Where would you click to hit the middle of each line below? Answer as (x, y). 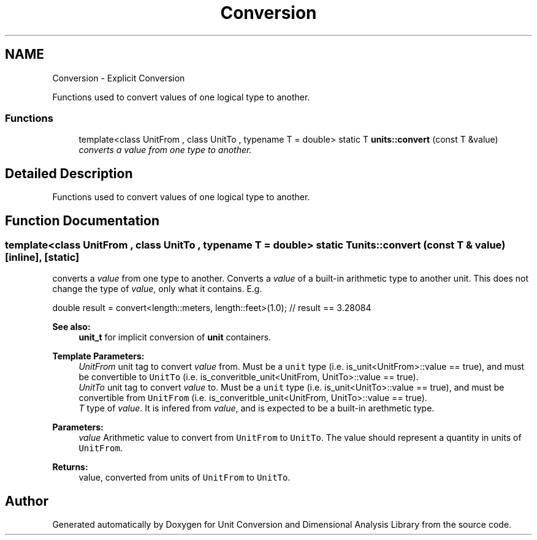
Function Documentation (82, 220)
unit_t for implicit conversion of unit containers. (175, 337)
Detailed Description (69, 173)
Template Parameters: (98, 356)
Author (27, 501)
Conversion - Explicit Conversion (119, 78)
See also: (71, 327)
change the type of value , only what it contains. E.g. (157, 289)
